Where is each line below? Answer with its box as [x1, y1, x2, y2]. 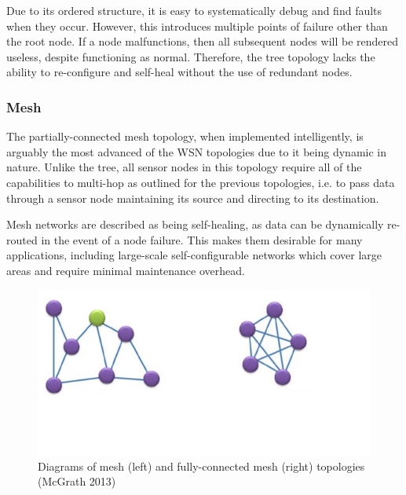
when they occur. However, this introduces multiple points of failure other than [6, 17, 388, 34]
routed [6, 231, 38, 247]
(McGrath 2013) [38, 473, 116, 489]
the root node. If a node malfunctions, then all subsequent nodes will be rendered [6, 33, 399, 49]
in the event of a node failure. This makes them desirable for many [41, 231, 363, 247]
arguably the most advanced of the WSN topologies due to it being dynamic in [6, 143, 386, 159]
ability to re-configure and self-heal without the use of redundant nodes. [6, 64, 353, 80]
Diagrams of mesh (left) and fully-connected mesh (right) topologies [38, 457, 365, 474]
